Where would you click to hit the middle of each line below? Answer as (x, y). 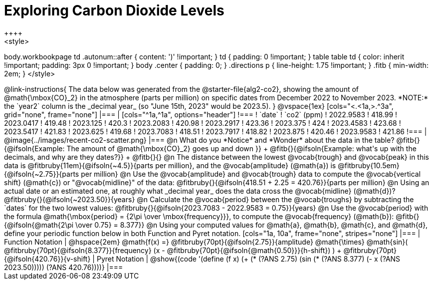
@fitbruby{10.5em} (369, 165)
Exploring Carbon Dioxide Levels (114, 10)
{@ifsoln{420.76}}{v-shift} (47, 259)
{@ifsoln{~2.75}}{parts (42, 174)
